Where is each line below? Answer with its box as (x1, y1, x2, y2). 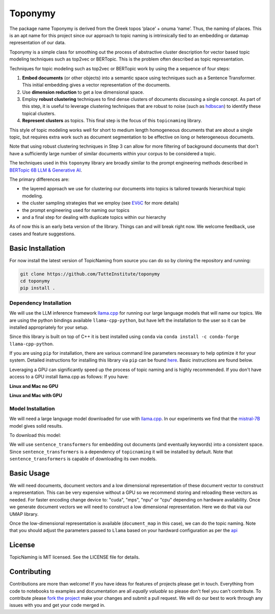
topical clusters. (22, 110, 56, 117)
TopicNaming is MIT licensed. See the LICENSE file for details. (9, 554, 140, 560)
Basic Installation (9, 244, 66, 253)
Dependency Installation (9, 299, 71, 306)
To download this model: (9, 432, 61, 438)
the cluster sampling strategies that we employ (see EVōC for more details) (22, 200, 179, 206)
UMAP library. (9, 511, 39, 517)
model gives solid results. (9, 423, 63, 429)
